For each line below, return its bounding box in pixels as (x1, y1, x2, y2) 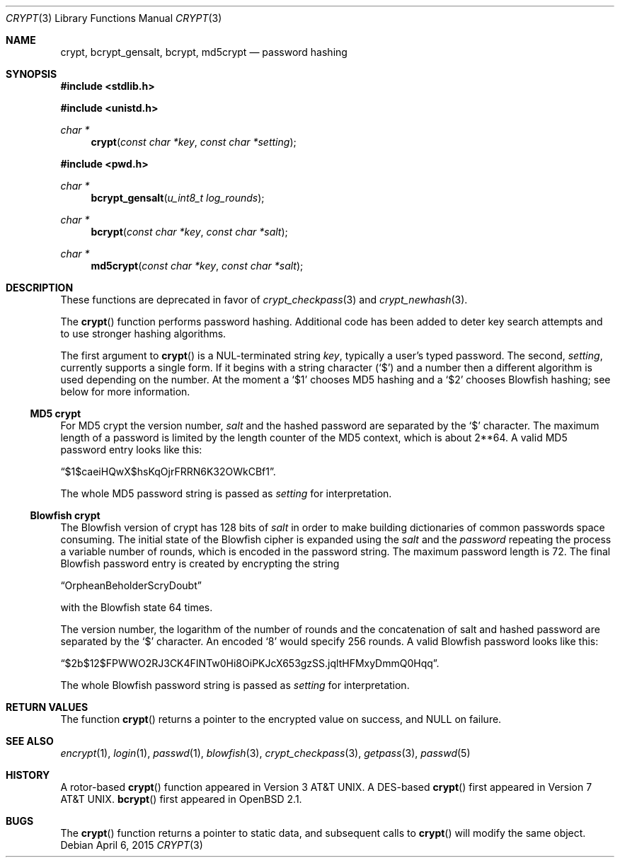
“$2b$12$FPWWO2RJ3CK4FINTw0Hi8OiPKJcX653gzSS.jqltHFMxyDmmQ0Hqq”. (60, 657, 440, 669)
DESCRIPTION (6, 282, 74, 294)
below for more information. (60, 386, 190, 398)
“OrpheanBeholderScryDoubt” (60, 579, 202, 591)
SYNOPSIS (6, 68, 57, 80)
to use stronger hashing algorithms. (60, 328, 226, 340)
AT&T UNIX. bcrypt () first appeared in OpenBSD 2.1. (60, 793, 302, 805)
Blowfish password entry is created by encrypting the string (60, 557, 340, 569)
